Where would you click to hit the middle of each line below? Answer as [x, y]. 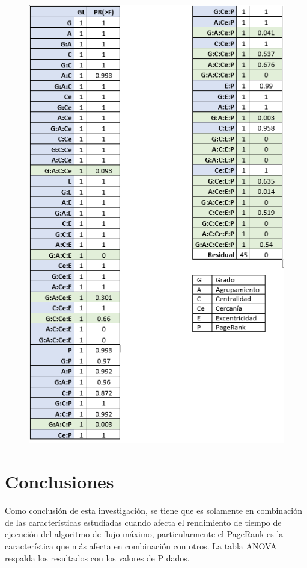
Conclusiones [59, 482]
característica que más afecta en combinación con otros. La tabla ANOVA [141, 545]
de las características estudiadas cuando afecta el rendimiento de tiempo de [143, 522]
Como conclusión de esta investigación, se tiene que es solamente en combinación [154, 510]
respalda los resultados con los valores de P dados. [97, 557]
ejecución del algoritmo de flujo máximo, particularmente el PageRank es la [144, 534]
